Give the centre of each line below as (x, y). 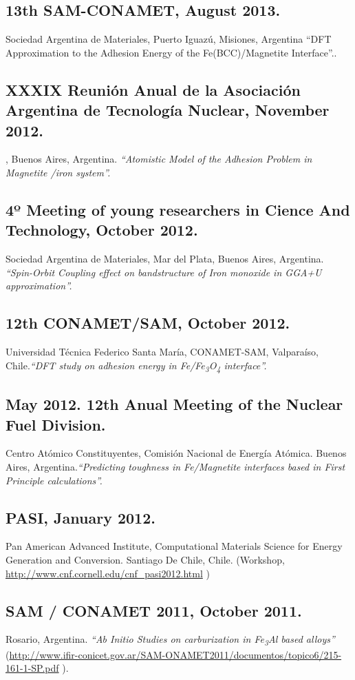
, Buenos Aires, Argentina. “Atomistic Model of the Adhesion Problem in (159, 159)
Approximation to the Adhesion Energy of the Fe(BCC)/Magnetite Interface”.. (171, 52)
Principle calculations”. (54, 480)
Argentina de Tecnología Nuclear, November (168, 110)
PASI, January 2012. (80, 517)
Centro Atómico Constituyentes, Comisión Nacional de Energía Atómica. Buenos (176, 453)
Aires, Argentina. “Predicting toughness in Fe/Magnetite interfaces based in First (175, 467)
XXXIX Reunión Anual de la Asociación (153, 89)
